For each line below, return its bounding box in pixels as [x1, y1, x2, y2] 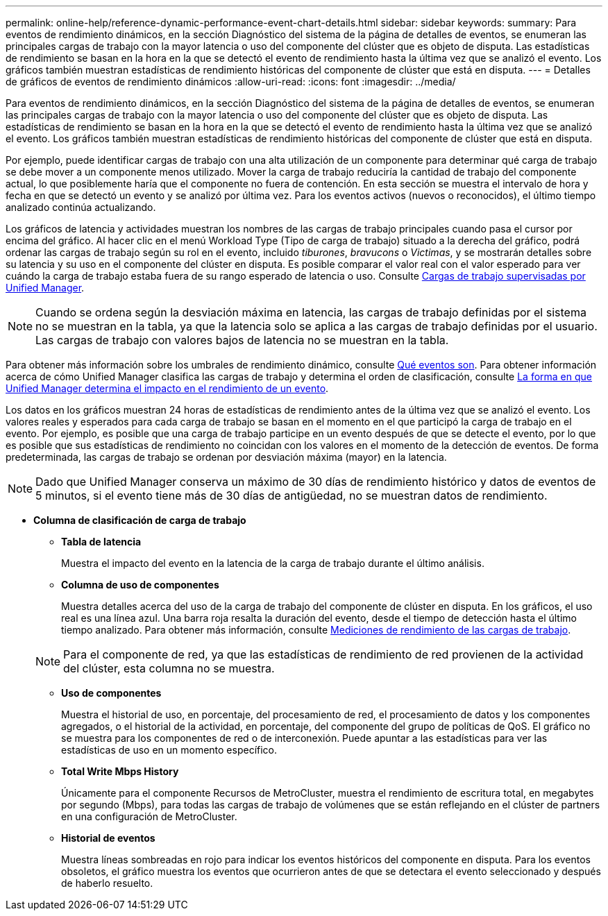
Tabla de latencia [61, 536, 142, 548]
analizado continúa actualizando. [6, 201, 156, 213]
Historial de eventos [61, 832, 155, 844]
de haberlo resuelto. [61, 877, 153, 889]
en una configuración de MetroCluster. [61, 811, 237, 822]
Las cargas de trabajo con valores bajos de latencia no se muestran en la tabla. [35, 333, 449, 347]
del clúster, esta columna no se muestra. [63, 661, 275, 675]
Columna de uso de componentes [61, 579, 219, 591]
